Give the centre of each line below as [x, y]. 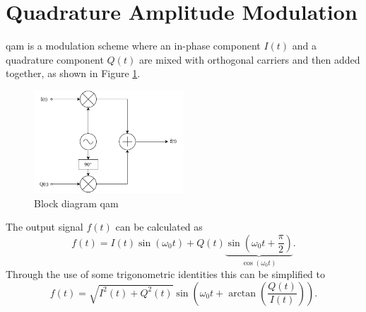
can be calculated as [159, 227]
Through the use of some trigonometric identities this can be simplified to [165, 274]
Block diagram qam [76, 203]
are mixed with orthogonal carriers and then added [249, 59]
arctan [242, 293]
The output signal [45, 227]
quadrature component [55, 59]
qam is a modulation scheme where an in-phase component [133, 46]
